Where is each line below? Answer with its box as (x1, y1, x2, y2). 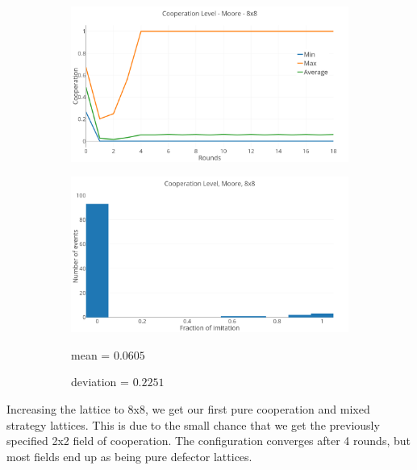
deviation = (71, 373, 129, 390)
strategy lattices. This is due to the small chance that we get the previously (6, 416, 380, 433)
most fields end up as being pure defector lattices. (6, 447, 252, 464)
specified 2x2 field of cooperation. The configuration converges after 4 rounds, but (6, 432, 411, 449)
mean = (71, 346, 111, 363)
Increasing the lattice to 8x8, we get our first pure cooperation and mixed (6, 401, 370, 418)
